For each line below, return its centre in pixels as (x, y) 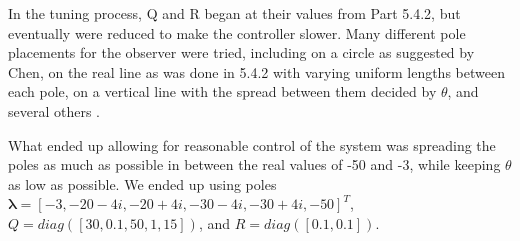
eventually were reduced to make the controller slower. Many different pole (237, 32)
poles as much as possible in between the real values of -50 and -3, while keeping (254, 164)
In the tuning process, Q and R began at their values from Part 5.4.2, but (234, 13)
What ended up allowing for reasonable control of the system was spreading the (252, 144)
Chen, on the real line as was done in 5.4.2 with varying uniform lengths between (256, 71)
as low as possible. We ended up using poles (142, 183)
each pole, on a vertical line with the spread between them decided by (222, 91)
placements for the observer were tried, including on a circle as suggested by (241, 52)
